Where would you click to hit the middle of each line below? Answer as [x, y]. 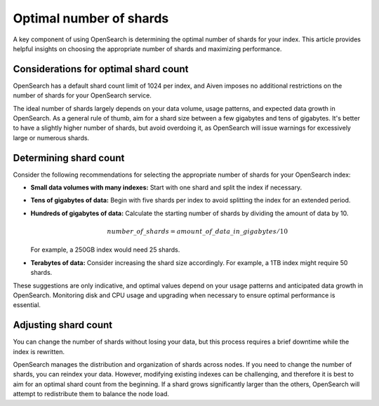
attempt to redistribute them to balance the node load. [91, 394]
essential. [27, 305]
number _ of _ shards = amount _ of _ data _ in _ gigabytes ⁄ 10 [197, 232]
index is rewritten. [39, 351]
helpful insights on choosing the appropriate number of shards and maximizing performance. [147, 48]
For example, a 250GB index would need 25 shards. [105, 250]
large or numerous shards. [51, 137]
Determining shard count [69, 158]
